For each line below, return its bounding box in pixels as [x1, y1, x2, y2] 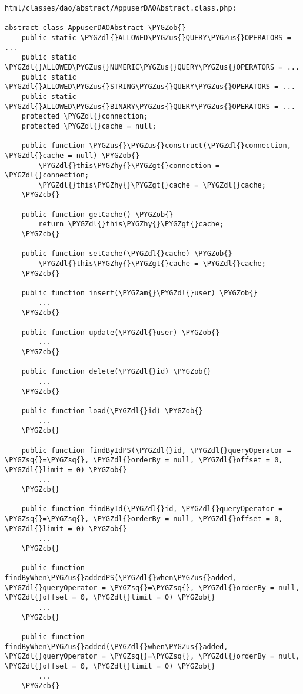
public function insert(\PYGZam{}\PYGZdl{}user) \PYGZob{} [21, 289, 258, 298]
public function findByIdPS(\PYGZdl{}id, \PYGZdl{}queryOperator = [21, 446, 291, 455]
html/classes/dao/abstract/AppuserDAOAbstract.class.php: [5, 4, 237, 12]
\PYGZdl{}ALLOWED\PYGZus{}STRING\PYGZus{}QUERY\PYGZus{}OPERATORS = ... [5, 83, 295, 91]
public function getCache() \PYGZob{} [21, 210, 174, 219]
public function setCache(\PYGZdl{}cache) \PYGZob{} [21, 249, 232, 258]
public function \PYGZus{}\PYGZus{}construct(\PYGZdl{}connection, [21, 142, 291, 150]
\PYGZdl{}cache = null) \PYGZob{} [5, 151, 140, 160]
